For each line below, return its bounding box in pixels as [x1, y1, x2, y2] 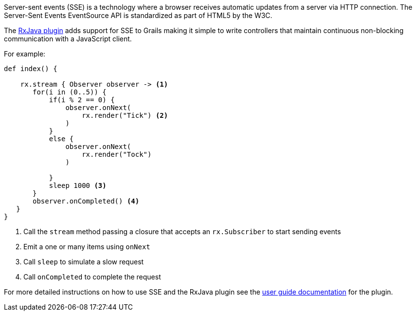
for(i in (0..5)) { [33, 88, 107, 96]
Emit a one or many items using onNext [23, 242, 150, 251]
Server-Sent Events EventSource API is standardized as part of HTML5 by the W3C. [4, 11, 272, 19]
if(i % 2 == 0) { [49, 96, 115, 104]
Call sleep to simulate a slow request [23, 258, 144, 266]
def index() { [4, 65, 57, 73]
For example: [4, 50, 46, 58]
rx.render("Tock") [82, 150, 152, 158]
